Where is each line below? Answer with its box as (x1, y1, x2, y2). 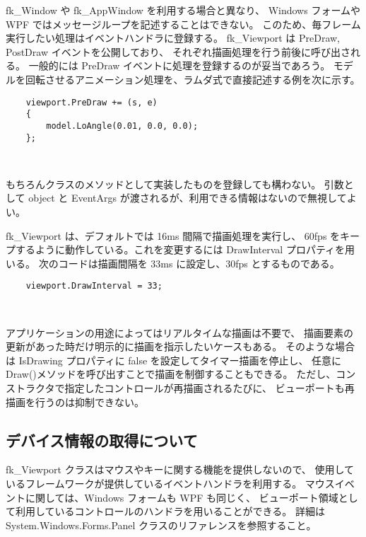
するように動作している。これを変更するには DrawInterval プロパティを (15, 242, 346, 257)
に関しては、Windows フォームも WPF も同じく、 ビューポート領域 (25, 490, 338, 504)
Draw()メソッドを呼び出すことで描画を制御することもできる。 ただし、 (6, 366, 336, 381)
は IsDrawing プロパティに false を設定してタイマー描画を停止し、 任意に (6, 352, 342, 367)
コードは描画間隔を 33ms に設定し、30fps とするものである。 (58, 255, 340, 270)
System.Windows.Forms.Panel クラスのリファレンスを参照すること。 (6, 517, 317, 532)
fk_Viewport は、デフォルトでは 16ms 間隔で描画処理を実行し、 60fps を (6, 228, 341, 243)
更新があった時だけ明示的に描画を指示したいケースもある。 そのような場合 (6, 339, 355, 354)
